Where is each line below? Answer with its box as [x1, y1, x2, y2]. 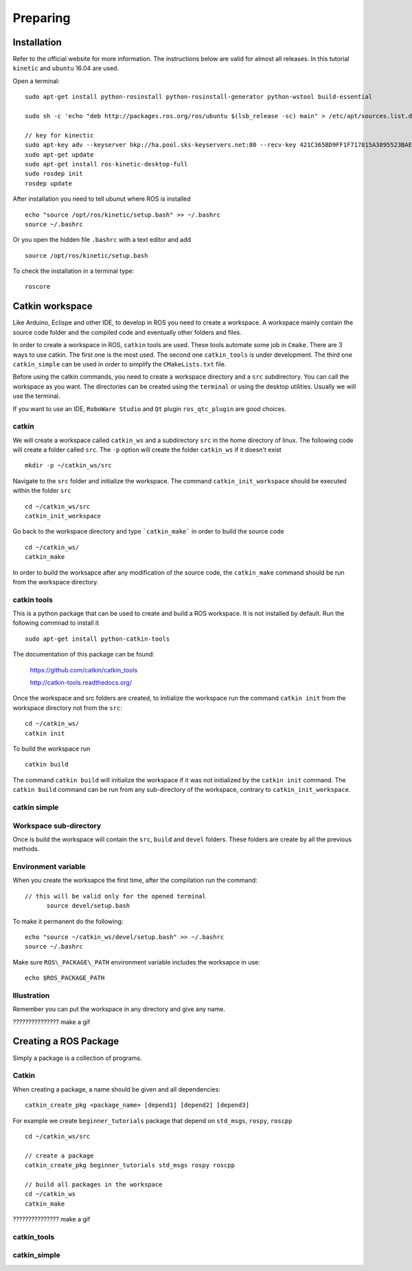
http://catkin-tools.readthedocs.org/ [30, 678, 132, 687]
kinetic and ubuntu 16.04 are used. [12, 64, 119, 72]
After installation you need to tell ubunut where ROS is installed [12, 195, 192, 203]
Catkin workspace [12, 300, 93, 312]
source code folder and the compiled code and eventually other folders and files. [12, 328, 242, 336]
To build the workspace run [12, 744, 91, 753]
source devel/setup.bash [46, 902, 130, 910]
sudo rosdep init [25, 170, 83, 178]
